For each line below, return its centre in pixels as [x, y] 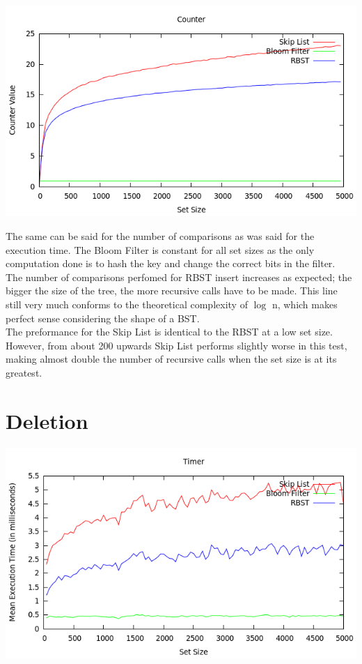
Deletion [47, 420]
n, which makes [305, 304]
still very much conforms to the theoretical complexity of [127, 304]
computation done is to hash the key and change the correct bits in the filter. [171, 263]
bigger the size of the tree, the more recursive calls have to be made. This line [172, 290]
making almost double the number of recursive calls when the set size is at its [171, 359]
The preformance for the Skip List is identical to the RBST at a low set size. [169, 332]
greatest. [24, 372]
